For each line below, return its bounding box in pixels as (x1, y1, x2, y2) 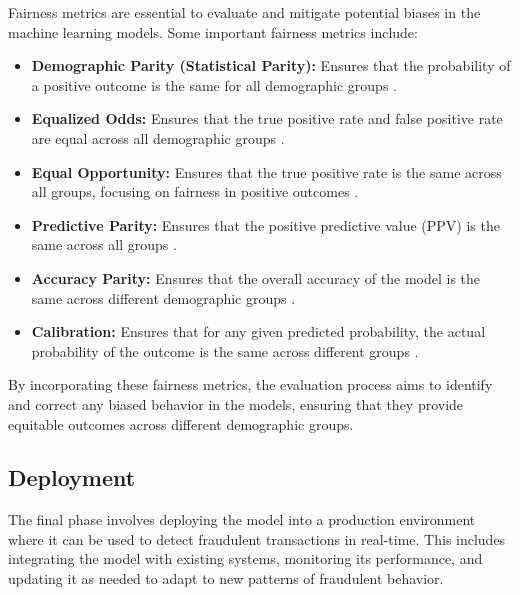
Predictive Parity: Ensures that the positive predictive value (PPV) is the (31, 214, 500, 235)
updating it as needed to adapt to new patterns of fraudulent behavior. (8, 568, 444, 589)
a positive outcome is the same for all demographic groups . (31, 74, 397, 95)
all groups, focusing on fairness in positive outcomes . (31, 181, 359, 202)
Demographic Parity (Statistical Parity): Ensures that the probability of (31, 55, 511, 76)
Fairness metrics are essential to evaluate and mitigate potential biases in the (8, 2, 481, 22)
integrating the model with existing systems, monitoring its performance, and (8, 548, 483, 569)
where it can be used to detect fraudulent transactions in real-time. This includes (8, 528, 506, 549)
